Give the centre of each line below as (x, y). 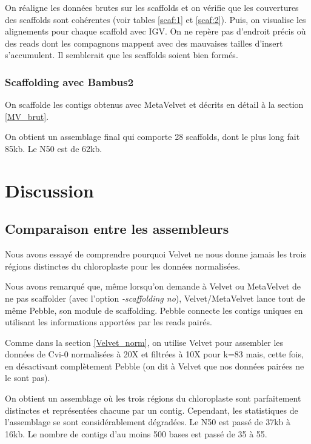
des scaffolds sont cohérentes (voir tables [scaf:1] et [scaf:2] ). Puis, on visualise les (155, 19)
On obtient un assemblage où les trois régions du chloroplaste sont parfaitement (153, 398)
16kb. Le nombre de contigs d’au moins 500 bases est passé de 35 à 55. (136, 433)
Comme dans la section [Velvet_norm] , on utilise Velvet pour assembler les (144, 342)
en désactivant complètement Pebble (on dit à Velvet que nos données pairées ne (155, 366)
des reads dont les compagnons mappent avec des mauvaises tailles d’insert (144, 43)
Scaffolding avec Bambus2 (69, 81)
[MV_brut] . (27, 116)
